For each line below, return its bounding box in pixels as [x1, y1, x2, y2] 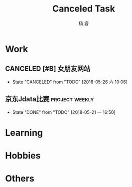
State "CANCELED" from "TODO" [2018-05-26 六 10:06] [12, 79, 128, 85]
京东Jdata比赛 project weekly [5, 95, 94, 103]
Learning [5, 127, 43, 138]
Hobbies [5, 150, 41, 161]
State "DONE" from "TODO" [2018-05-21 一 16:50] [12, 109, 116, 115]
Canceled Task [52, 3, 116, 15]
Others [5, 173, 35, 184]
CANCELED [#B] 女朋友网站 [5, 65, 91, 73]
